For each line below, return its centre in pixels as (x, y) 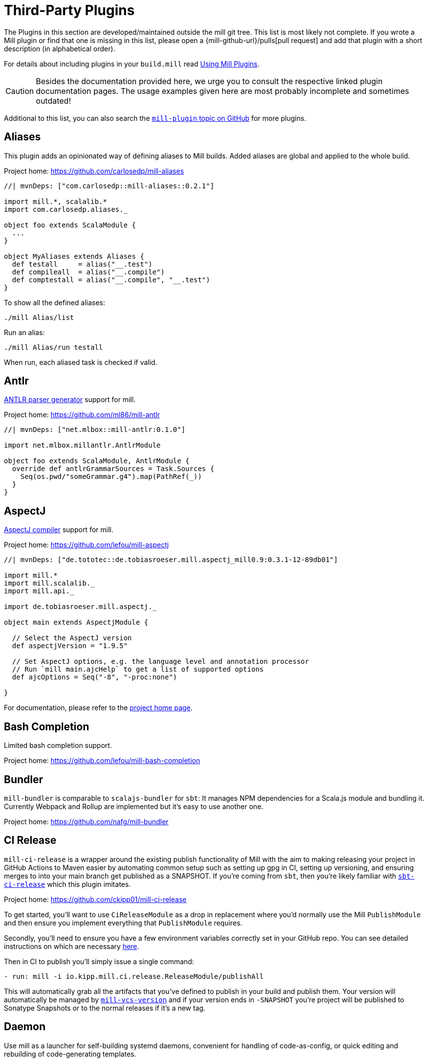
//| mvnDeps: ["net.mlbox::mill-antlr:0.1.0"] (95, 430)
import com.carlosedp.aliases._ (66, 209)
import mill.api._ (39, 591)
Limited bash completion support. (58, 746)
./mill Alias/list (39, 317)
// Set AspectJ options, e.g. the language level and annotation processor (160, 662)
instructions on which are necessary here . (72, 946)
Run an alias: (24, 332)
